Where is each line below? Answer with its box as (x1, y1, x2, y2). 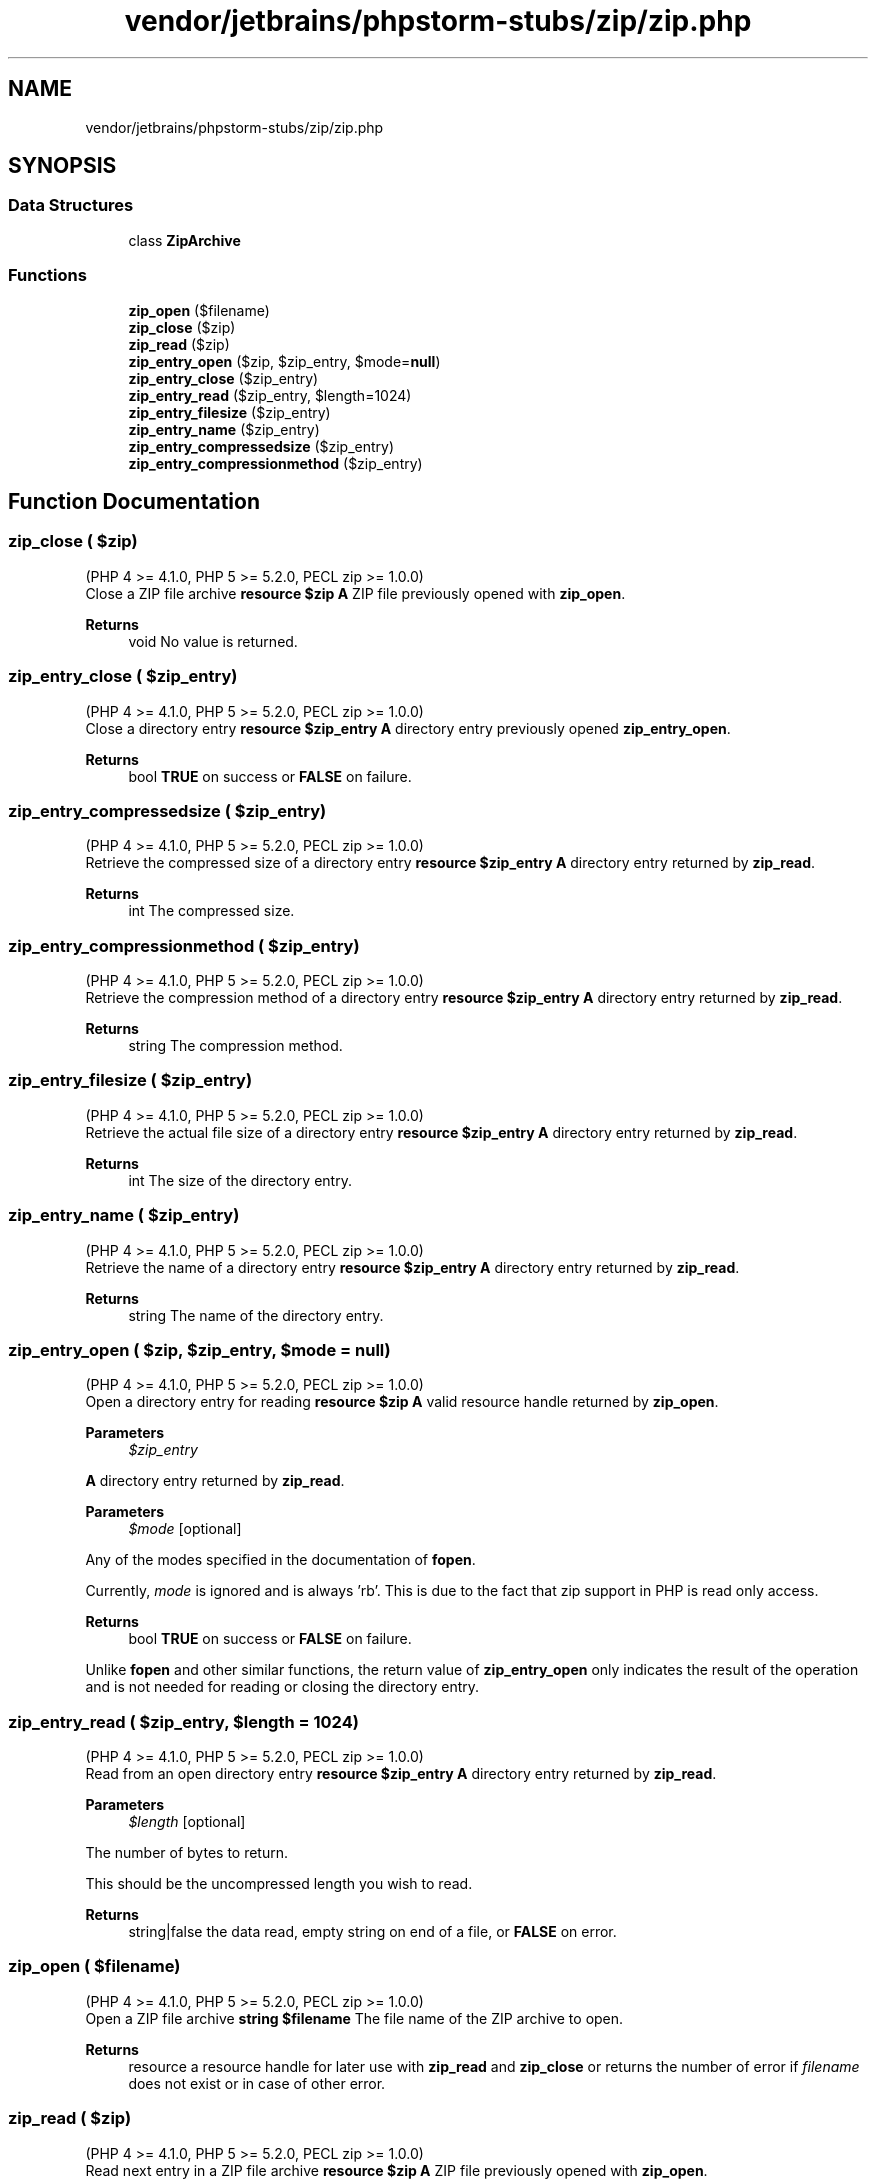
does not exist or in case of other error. (128, 2074, 386, 2092)
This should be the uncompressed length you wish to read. (85, 1875, 473, 1893)
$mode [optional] (128, 1520, 242, 1538)
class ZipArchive (128, 231, 241, 249)
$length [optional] (128, 1813, 246, 1831)
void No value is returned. (128, 632, 298, 650)
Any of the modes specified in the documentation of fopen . (85, 1551, 476, 1569)
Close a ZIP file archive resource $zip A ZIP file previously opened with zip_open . (85, 584, 626, 602)
